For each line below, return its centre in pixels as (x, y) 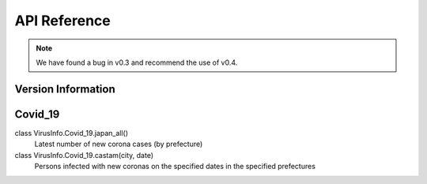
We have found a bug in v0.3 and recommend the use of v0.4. (137, 62)
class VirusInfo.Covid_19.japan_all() (72, 133)
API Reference (62, 21)
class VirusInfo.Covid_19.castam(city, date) (84, 155)
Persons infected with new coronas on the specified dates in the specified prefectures (175, 167)
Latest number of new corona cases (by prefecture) (119, 144)
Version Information (65, 89)
